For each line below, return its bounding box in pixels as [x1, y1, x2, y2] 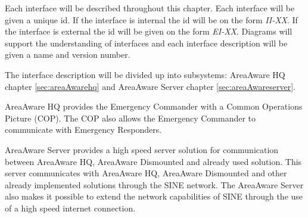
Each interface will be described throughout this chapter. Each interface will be [5, 2, 295, 14]
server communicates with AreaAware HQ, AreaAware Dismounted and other [5, 167, 287, 179]
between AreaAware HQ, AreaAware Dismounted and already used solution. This [5, 155, 302, 167]
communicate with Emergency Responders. [5, 123, 162, 136]
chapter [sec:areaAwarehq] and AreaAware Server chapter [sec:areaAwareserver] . [5, 80, 295, 92]
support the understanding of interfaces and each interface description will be [5, 36, 288, 49]
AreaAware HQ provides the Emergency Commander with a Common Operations [5, 100, 303, 113]
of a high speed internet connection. [5, 201, 136, 214]
